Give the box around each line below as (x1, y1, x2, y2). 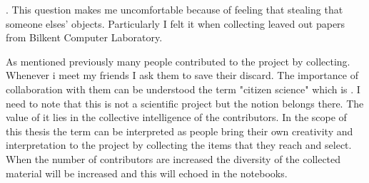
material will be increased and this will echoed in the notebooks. (6, 165, 288, 180)
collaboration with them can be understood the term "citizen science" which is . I (6, 81, 360, 96)
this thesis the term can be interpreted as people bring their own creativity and (6, 123, 353, 138)
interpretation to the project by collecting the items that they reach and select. (6, 137, 352, 152)
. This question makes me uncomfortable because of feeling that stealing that (6, 2, 343, 16)
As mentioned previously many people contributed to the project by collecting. (6, 53, 350, 68)
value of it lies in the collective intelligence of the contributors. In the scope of (6, 110, 347, 125)
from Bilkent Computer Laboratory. (6, 30, 163, 45)
